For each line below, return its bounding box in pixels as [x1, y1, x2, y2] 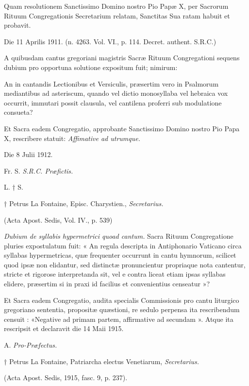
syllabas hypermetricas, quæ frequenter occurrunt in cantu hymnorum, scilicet [4, 250, 236, 260]
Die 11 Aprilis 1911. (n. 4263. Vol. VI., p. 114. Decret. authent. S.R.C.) [4, 36, 216, 46]
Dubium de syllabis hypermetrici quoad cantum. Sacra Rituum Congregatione [4, 231, 233, 241]
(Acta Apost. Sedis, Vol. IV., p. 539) [4, 214, 113, 225]
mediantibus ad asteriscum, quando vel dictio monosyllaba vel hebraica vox [4, 88, 228, 98]
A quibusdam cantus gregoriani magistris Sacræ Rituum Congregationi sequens [4, 53, 240, 63]
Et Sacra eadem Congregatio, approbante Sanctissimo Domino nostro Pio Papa [4, 123, 240, 133]
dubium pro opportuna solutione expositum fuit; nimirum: [4, 62, 178, 72]
